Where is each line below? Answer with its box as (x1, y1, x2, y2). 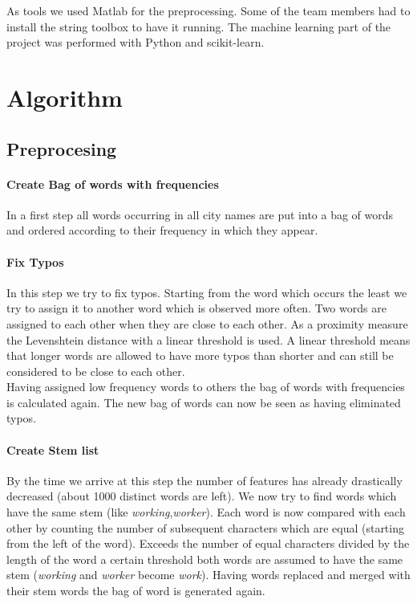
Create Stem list (6, 441, 99, 458)
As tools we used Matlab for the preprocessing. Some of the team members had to (6, 2, 411, 18)
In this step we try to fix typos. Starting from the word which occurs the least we (6, 284, 407, 300)
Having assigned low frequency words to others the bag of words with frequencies (6, 378, 405, 395)
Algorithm (6, 80, 123, 113)
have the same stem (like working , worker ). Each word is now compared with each (6, 504, 406, 520)
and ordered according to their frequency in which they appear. (6, 222, 318, 239)
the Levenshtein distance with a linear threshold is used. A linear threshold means (6, 331, 411, 348)
